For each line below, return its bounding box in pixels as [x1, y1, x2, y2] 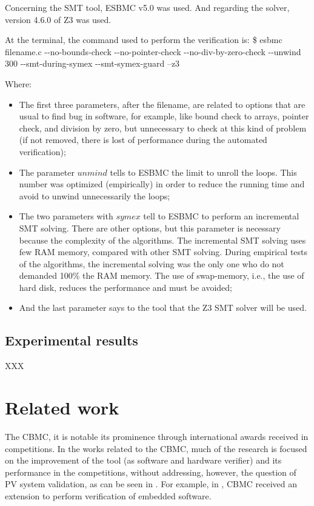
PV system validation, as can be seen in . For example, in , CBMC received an [5, 478, 297, 490]
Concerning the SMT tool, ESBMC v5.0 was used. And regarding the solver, [5, 1, 290, 13]
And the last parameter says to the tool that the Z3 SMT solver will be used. [19, 301, 307, 314]
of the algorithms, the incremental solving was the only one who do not [19, 257, 284, 270]
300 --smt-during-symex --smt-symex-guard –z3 [5, 57, 180, 70]
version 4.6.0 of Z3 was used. [5, 13, 112, 25]
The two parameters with [19, 210, 113, 222]
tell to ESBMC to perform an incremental [143, 210, 299, 222]
